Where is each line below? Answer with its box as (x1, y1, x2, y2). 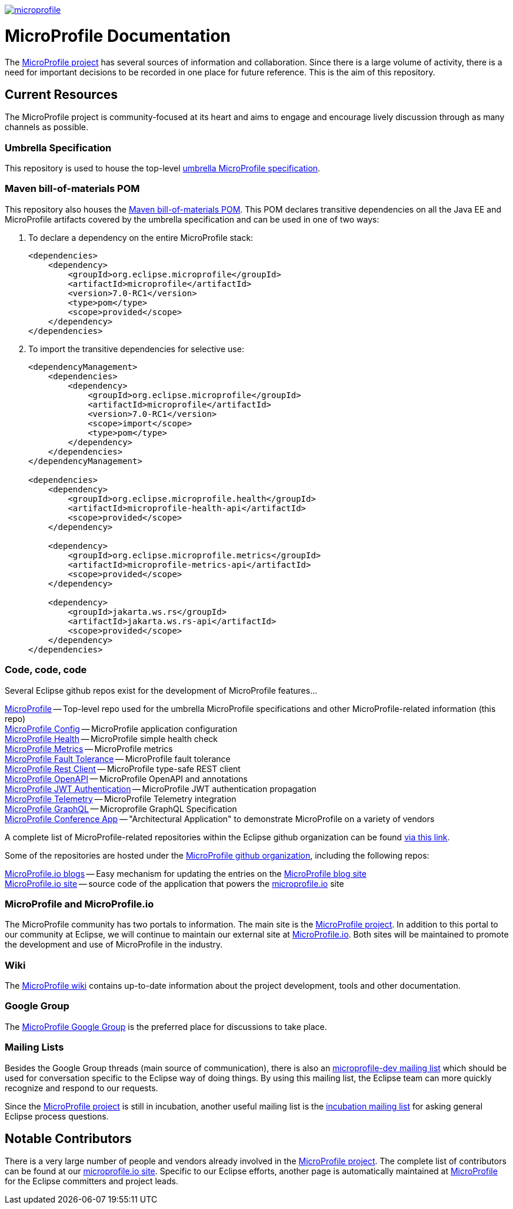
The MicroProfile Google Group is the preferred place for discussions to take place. (5, 1021, 327, 1032)
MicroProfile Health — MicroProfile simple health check (5, 733, 218, 744)
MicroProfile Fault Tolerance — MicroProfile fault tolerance (5, 753, 231, 764)
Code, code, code (5, 664, 87, 676)
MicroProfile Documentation (5, 25, 231, 46)
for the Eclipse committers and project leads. (5, 1176, 178, 1187)
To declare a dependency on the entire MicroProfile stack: (28, 232, 254, 243)
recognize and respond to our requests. (5, 1082, 158, 1093)
